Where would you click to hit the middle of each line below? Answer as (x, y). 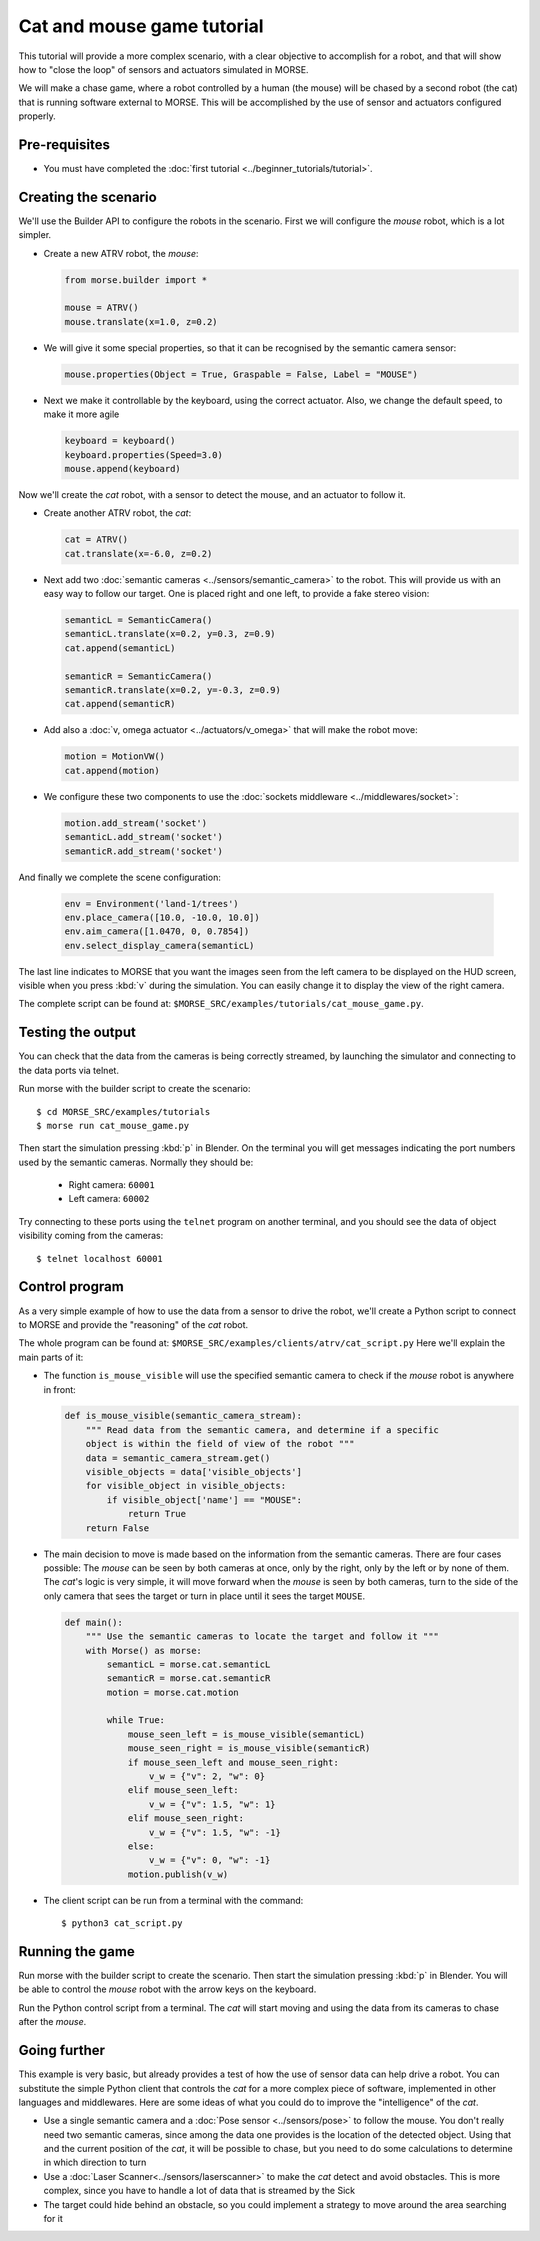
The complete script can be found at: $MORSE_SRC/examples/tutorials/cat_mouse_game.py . (221, 1004)
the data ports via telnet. (69, 1070)
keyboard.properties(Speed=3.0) (144, 454)
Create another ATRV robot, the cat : (117, 513)
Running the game (76, 1951)
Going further (61, 2050)
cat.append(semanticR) (120, 704)
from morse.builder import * (136, 279)
